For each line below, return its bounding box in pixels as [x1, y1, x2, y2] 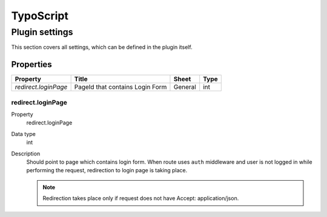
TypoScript [11, 9, 69, 22]
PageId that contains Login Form [74, 83, 167, 91]
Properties [11, 59, 52, 70]
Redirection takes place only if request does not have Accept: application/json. [42, 195, 239, 202]
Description [11, 150, 41, 157]
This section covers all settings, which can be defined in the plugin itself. [11, 44, 193, 51]
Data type [11, 130, 36, 137]
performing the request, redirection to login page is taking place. [26, 167, 188, 174]
